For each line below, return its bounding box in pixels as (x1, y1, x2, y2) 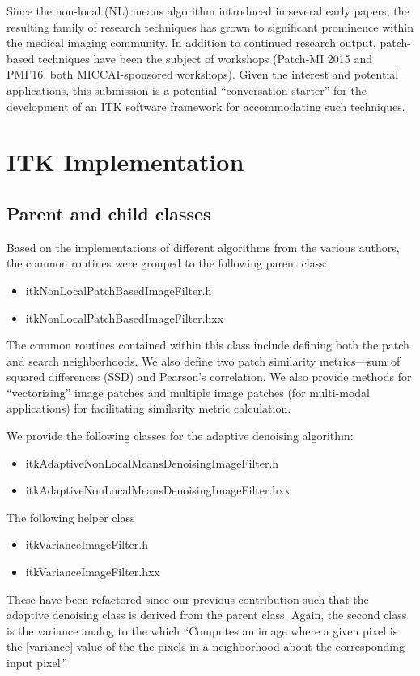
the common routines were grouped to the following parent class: (6, 255, 328, 272)
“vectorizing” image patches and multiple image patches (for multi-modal (6, 383, 370, 400)
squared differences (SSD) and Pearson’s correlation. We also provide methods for (6, 368, 412, 385)
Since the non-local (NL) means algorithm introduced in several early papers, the (6, 2, 409, 19)
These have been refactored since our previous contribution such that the (6, 590, 369, 607)
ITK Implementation (6, 145, 244, 178)
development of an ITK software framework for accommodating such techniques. (6, 97, 405, 114)
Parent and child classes (6, 200, 211, 225)
